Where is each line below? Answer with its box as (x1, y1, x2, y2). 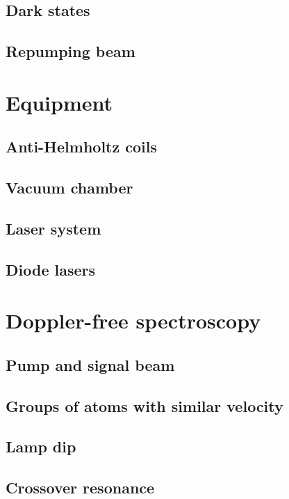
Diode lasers (6, 258, 96, 280)
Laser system (6, 217, 101, 239)
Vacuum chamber (6, 177, 133, 198)
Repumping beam (6, 40, 135, 62)
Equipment (6, 88, 113, 116)
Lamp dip (6, 436, 76, 457)
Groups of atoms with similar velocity (6, 395, 283, 416)
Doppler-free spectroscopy (6, 306, 261, 335)
